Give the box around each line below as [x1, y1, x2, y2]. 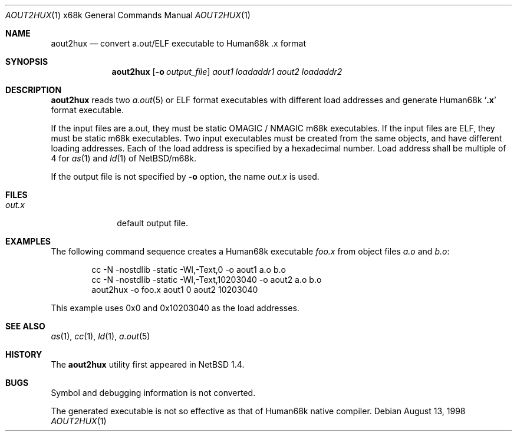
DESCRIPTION [5, 85, 62, 95]
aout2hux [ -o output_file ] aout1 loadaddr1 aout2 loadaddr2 [111, 67, 343, 77]
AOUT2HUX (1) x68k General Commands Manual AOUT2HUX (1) [5, 10, 251, 20]
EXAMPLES [5, 236, 51, 246]
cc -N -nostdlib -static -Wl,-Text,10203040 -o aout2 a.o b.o [91, 275, 322, 285]
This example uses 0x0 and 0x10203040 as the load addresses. [51, 303, 299, 313]
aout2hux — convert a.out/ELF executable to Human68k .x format [51, 38, 307, 48]
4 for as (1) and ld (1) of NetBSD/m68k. [51, 153, 196, 163]
